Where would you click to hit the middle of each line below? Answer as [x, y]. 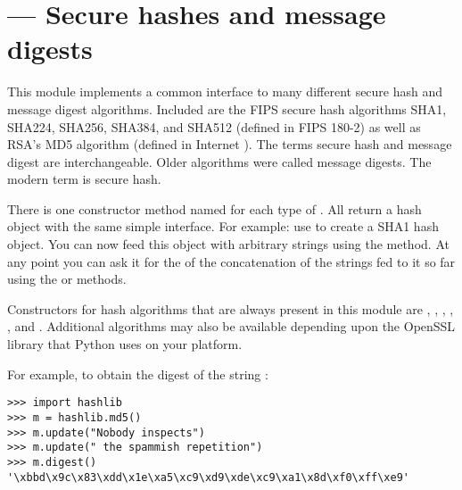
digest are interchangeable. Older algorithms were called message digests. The [219, 161]
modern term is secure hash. [84, 179]
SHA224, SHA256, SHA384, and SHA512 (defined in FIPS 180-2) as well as [214, 126]
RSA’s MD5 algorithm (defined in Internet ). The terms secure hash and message [230, 144]
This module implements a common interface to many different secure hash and [225, 91]
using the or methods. [67, 279]
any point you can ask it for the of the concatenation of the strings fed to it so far [231, 261]
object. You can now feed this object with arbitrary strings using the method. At [228, 244]
